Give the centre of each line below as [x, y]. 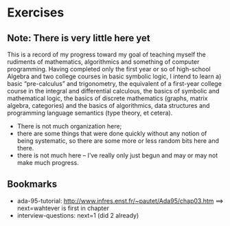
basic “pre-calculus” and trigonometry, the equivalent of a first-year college [114, 83]
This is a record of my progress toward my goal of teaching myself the [106, 54]
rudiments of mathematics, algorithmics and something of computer [103, 62]
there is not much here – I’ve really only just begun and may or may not [117, 155]
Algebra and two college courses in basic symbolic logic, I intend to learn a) [114, 76]
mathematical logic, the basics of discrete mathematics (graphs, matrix [107, 98]
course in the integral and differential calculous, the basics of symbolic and [113, 91]
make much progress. [48, 162]
